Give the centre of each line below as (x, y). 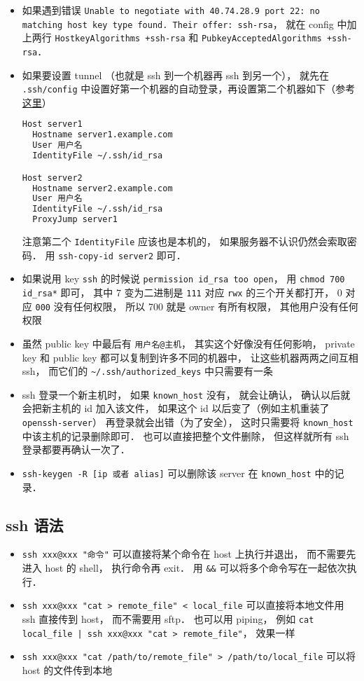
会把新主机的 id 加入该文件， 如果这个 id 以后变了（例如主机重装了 (176, 408)
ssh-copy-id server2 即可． (122, 255)
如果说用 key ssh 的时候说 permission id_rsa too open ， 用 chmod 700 (183, 278)
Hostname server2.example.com (103, 188)
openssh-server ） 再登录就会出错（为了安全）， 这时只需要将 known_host (188, 422)
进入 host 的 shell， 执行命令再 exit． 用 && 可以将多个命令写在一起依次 (184, 567)
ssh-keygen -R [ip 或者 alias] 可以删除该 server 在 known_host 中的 (178, 473)
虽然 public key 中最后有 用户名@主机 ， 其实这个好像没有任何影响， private (188, 343)
